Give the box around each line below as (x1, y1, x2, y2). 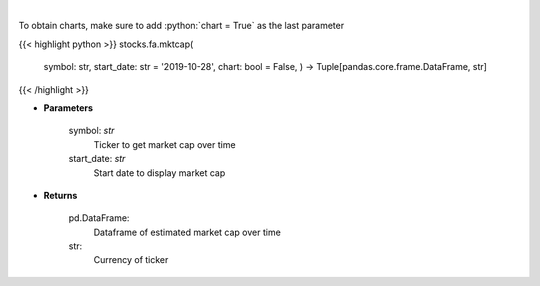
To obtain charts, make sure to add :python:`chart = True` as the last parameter (18, 20, 345, 32)
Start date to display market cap (93, 166, 226, 179)
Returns (43, 189, 78, 201)
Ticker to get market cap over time (93, 138, 236, 150)
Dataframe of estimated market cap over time (93, 226, 282, 238)
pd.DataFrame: (68, 212, 130, 224)
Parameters (43, 101, 94, 114)
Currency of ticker (93, 254, 169, 266)
